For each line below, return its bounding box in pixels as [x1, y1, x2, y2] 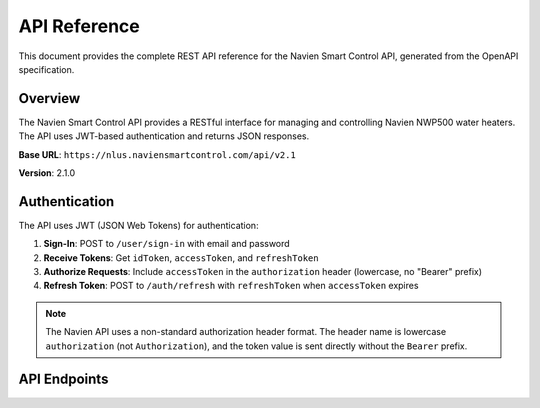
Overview [18, 90, 81, 107]
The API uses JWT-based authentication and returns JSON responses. [18, 130, 310, 142]
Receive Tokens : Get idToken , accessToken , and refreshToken [43, 251, 319, 264]
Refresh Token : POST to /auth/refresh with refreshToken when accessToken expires [43, 280, 419, 292]
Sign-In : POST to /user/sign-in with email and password [43, 238, 290, 250]
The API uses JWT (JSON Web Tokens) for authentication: [18, 219, 259, 231]
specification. [18, 63, 75, 75]
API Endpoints [18, 371, 109, 388]
